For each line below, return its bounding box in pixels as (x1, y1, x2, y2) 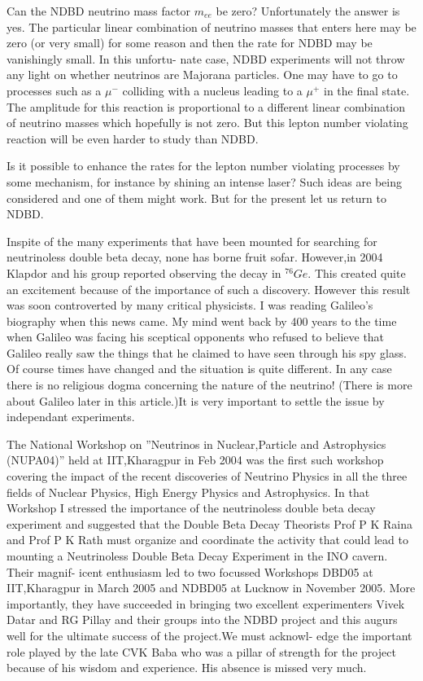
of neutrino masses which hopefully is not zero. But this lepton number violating (7, 114, 408, 131)
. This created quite (307, 264, 406, 281)
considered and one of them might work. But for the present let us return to (7, 189, 386, 206)
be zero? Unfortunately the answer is (216, 2, 400, 19)
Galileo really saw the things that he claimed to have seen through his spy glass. (7, 344, 407, 361)
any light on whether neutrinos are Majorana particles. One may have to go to (7, 66, 398, 83)
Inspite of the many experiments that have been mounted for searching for (7, 232, 377, 249)
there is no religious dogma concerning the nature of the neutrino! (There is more (7, 376, 412, 393)
